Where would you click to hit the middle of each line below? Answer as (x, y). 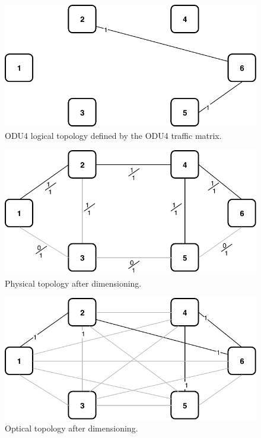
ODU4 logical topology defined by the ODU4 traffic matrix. (113, 135)
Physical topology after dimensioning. (73, 283)
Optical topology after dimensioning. (71, 428)
